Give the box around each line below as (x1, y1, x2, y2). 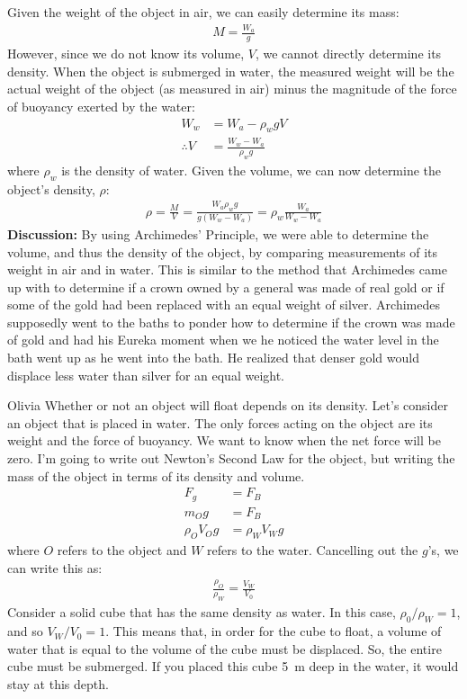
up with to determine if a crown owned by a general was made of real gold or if (7, 277, 445, 296)
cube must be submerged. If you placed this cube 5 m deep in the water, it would (7, 657, 459, 676)
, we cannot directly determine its (255, 44, 442, 63)
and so (7, 622, 43, 641)
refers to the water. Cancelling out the (207, 541, 418, 560)
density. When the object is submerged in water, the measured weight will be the (7, 61, 454, 80)
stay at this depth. (7, 674, 109, 693)
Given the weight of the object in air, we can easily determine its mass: (7, 3, 400, 21)
